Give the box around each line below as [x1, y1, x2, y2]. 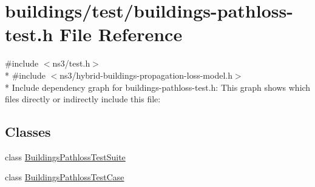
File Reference [59, 22, 183, 47]
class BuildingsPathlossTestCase [5, 171, 124, 183]
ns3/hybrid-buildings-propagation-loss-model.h [59, 68, 232, 81]
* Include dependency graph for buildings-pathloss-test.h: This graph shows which [5, 80, 311, 93]
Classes [5, 122, 51, 141]
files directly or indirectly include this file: [5, 93, 161, 105]
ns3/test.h [52, 57, 90, 70]
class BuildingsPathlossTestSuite [5, 150, 126, 163]
